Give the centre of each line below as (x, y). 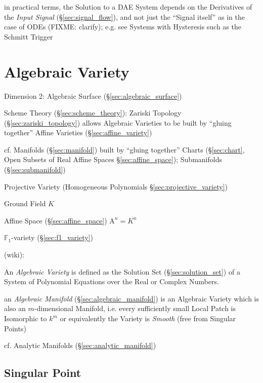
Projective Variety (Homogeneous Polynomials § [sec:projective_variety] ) (116, 186)
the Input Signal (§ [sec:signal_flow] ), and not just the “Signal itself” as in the (124, 16)
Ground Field (25, 203)
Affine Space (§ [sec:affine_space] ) (56, 220)
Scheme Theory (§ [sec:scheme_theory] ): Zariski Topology (93, 113)
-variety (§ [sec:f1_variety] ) (52, 237)
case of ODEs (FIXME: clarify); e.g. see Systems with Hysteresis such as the (123, 27)
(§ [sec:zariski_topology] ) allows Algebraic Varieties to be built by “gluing (118, 122)
